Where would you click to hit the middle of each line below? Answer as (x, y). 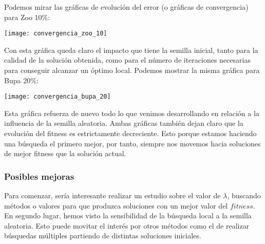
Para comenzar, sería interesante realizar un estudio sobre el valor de (112, 195)
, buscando (244, 195)
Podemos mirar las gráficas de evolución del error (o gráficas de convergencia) (126, 7)
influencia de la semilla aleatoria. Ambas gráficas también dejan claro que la (124, 123)
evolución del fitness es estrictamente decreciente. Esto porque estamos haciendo (130, 133)
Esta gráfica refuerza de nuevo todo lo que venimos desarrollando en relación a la (132, 113)
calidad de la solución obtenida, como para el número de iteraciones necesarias (127, 60)
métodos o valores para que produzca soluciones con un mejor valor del (116, 205)
